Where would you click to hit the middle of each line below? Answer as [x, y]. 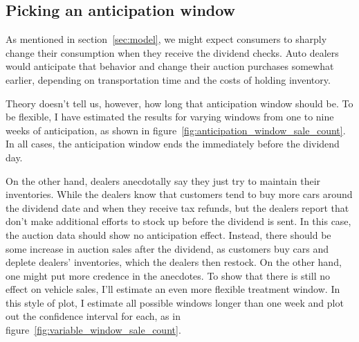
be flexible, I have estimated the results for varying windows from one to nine [170, 117]
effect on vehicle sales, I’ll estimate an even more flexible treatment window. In [173, 289]
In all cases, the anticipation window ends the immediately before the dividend [173, 144]
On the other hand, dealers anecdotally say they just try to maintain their [163, 180]
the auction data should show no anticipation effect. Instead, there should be [168, 234]
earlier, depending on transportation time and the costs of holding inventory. [168, 79]
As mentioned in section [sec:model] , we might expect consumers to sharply [166, 39]
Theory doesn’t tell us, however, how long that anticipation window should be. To [179, 103]
